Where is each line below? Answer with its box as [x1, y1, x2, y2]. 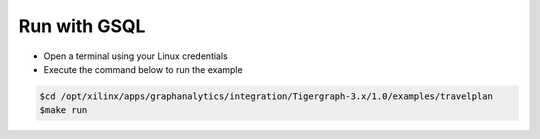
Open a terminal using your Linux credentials [43, 50, 229, 62]
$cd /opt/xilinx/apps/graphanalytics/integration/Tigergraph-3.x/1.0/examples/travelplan [39, 90, 494, 102]
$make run [39, 105, 88, 116]
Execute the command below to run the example [43, 63, 244, 75]
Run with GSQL [18, 15, 146, 37]
